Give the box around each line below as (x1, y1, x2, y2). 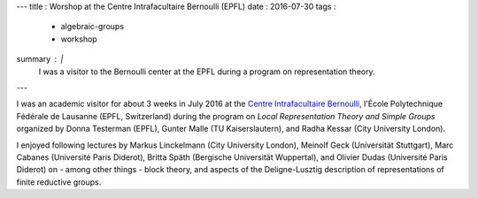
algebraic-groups (60, 21, 124, 32)
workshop (60, 34, 97, 44)
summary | (16, 54, 64, 65)
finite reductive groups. (16, 177, 102, 187)
